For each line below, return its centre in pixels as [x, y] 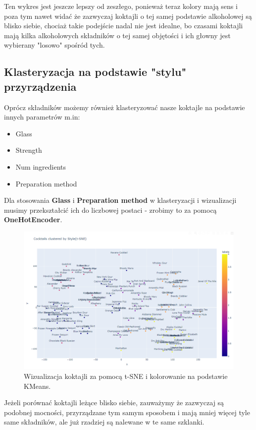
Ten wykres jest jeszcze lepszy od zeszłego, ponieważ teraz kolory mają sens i [121, 6]
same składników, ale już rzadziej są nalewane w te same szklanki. [104, 422]
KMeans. [37, 386]
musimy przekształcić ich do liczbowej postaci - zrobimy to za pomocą [110, 210]
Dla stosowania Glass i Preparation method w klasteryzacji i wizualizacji [120, 200]
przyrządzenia [40, 86]
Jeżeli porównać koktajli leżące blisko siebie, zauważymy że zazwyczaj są [114, 402]
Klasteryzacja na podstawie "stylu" [95, 72]
